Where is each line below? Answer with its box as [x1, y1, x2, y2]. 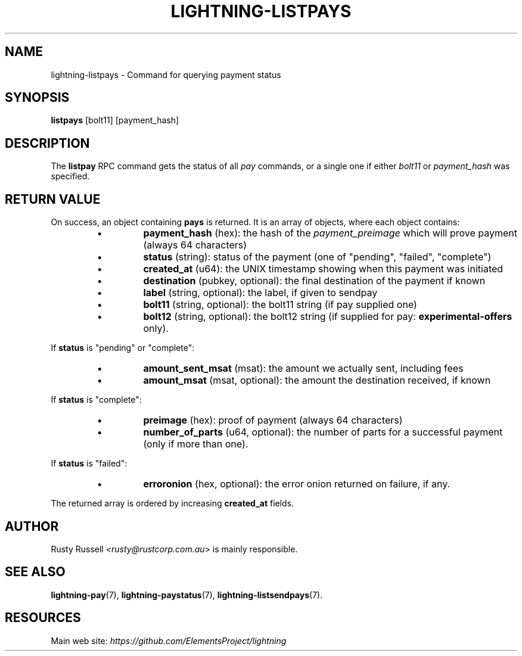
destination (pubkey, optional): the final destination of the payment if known [143, 275, 486, 287]
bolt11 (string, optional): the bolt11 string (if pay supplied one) [143, 299, 417, 311]
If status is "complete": [51, 394, 142, 405]
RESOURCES [5, 610, 81, 626]
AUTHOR [5, 518, 59, 534]
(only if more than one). [143, 438, 248, 450]
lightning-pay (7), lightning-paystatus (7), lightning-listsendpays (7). [51, 589, 323, 600]
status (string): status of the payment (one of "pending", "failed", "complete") [143, 251, 492, 263]
